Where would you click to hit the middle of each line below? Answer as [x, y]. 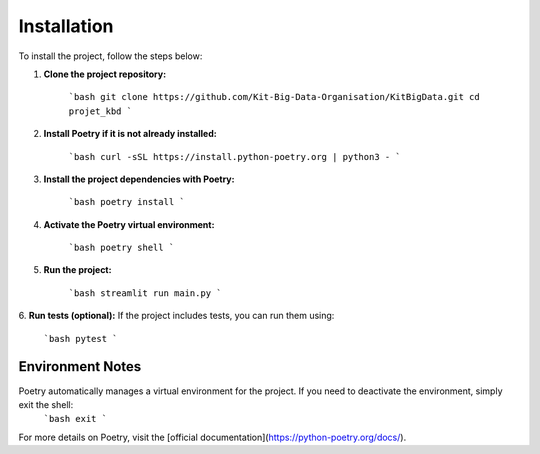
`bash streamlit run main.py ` [145, 293]
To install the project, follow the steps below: [110, 56]
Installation [66, 26]
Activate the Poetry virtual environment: [129, 224]
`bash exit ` [75, 419]
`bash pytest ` [81, 338]
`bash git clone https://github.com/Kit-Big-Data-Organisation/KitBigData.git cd [274, 97]
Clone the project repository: [105, 74]
